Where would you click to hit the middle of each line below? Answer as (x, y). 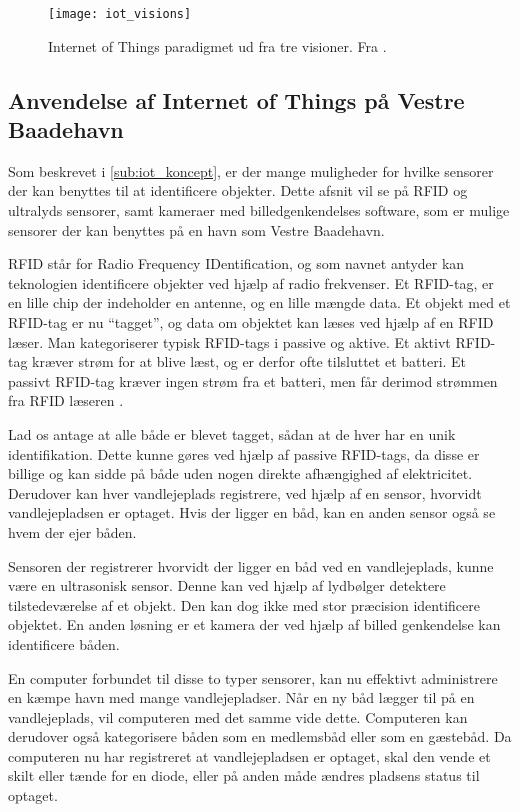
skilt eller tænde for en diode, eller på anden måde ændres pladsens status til (244, 775)
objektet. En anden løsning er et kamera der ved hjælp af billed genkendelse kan (254, 624)
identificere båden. (64, 643)
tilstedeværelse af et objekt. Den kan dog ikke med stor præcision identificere (244, 604)
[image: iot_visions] (120, 14)
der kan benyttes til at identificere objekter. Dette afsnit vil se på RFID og (238, 190)
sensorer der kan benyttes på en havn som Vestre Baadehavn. (196, 229)
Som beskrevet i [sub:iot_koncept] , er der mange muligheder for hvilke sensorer (251, 170)
